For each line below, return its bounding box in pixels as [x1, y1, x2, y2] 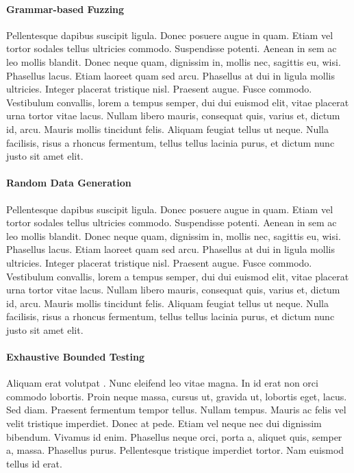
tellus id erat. [6, 456, 62, 470]
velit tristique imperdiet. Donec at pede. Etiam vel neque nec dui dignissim [6, 416, 322, 430]
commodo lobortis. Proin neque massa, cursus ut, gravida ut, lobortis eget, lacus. [6, 389, 347, 403]
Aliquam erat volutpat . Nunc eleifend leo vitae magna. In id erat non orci [6, 376, 318, 390]
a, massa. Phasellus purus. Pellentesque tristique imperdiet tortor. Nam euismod [6, 443, 344, 457]
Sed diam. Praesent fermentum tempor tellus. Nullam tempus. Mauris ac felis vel [6, 402, 346, 417]
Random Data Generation [6, 175, 131, 190]
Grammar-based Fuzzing [6, 1, 125, 16]
